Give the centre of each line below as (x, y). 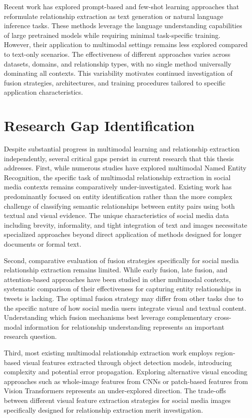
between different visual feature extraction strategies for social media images (117, 400)
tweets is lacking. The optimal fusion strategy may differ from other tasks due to (124, 298)
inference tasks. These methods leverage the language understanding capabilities (123, 25)
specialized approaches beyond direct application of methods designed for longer (123, 234)
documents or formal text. (43, 244)
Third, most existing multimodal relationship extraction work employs (108, 352)
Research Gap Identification (99, 125)
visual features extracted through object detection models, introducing (127, 362)
